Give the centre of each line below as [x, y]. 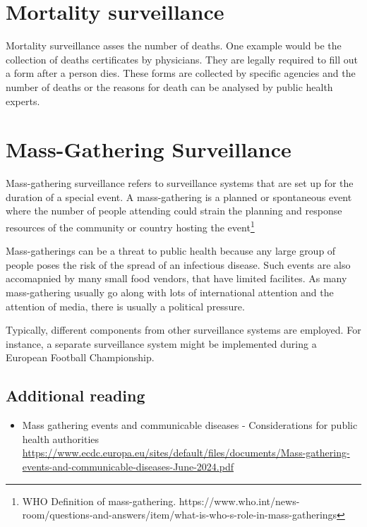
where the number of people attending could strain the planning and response [174, 211]
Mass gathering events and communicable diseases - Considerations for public [190, 425]
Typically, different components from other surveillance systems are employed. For [183, 330]
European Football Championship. [80, 357]
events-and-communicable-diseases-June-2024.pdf [128, 466]
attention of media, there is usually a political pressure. [125, 306]
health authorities [61, 438]
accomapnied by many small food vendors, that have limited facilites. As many [176, 278]
